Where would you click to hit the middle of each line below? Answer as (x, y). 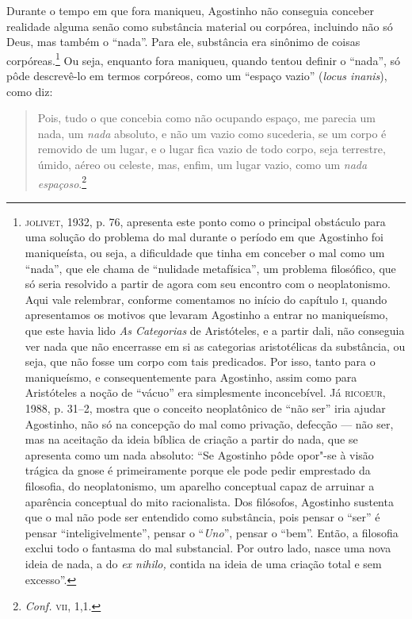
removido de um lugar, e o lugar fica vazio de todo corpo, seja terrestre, (212, 149)
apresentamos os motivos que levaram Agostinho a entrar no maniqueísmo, (206, 315)
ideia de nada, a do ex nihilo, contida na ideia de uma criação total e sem (203, 563)
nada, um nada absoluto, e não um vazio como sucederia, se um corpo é (212, 133)
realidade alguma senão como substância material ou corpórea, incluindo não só (200, 26)
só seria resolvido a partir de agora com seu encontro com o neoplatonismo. (208, 284)
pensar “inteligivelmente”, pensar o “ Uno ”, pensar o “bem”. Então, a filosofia (212, 532)
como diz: (30, 91)
